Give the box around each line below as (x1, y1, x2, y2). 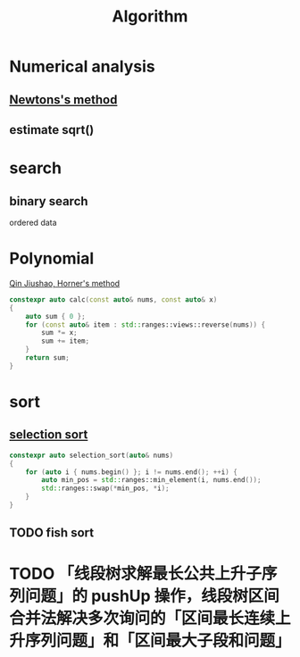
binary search (9, 194, 88, 209)
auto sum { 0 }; (25, 312, 87, 320)
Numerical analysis (9, 56, 155, 77)
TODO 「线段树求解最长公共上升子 (9, 564, 262, 584)
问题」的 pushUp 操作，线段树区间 (25, 586, 279, 606)
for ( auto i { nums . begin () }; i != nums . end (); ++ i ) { (25, 467, 238, 477)
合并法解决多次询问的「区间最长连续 (9, 609, 276, 628)
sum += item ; (41, 337, 90, 345)
